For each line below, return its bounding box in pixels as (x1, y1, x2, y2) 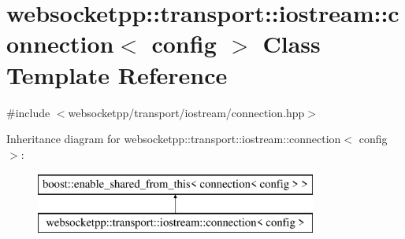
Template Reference (6, 58, 228, 90)
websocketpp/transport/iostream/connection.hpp (68, 104, 305, 120)
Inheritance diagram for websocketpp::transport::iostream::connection (6, 131, 341, 147)
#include (6, 104, 50, 120)
